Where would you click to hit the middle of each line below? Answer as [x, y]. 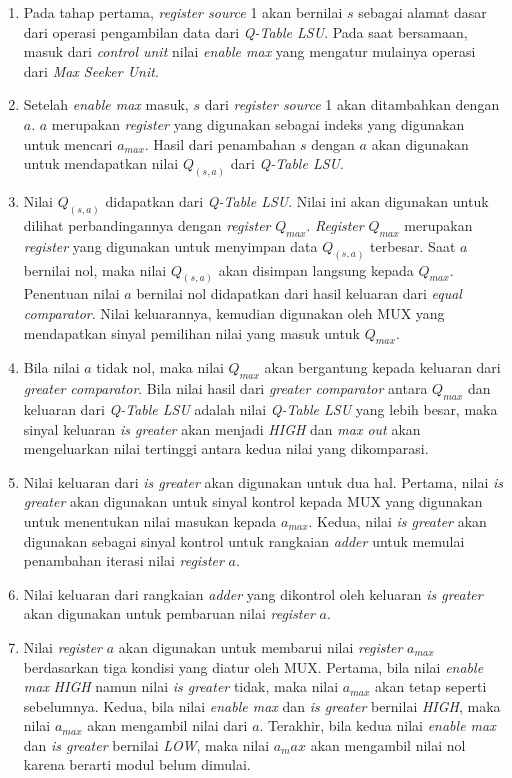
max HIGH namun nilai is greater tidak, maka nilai [181, 686]
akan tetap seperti [431, 686]
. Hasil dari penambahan [220, 143]
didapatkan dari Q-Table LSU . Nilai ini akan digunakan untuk [297, 201]
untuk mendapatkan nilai [101, 163]
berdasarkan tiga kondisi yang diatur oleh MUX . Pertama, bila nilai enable [253, 666]
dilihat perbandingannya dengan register [147, 224]
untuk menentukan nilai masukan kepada [150, 520]
